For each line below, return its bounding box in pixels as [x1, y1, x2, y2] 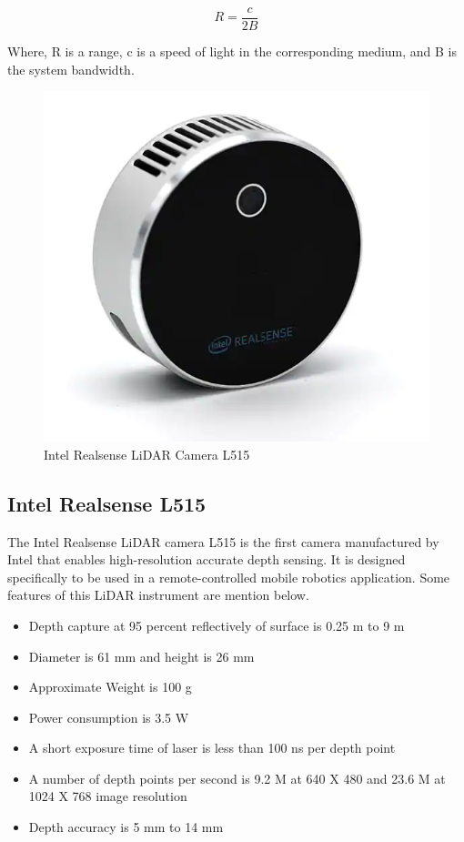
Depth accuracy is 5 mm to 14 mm [28, 817, 224, 837]
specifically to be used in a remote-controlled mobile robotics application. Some [7, 567, 450, 586]
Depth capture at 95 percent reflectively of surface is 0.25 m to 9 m [28, 615, 405, 634]
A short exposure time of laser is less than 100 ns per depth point [28, 738, 396, 757]
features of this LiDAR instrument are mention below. [7, 585, 309, 604]
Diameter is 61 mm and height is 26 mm [28, 646, 255, 665]
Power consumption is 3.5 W [28, 707, 189, 726]
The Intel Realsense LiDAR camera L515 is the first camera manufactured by [7, 532, 439, 551]
